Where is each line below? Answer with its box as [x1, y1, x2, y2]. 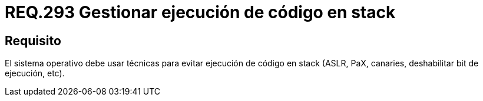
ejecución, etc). [5, 68, 65, 79]
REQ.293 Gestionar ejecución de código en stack [5, 2, 396, 22]
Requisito [5, 33, 61, 48]
